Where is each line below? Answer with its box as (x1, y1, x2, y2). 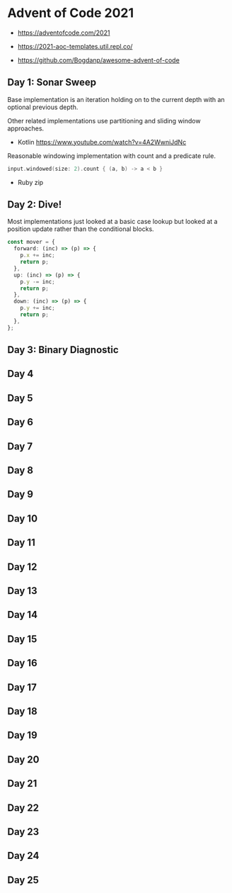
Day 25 (7, 874, 39, 886)
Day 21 (7, 777, 37, 790)
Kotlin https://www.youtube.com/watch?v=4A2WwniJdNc (17, 137, 187, 146)
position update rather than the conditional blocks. (7, 225, 154, 233)
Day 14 (7, 609, 37, 621)
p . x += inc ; (20, 252, 55, 259)
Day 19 (7, 729, 37, 741)
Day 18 (7, 705, 37, 717)
